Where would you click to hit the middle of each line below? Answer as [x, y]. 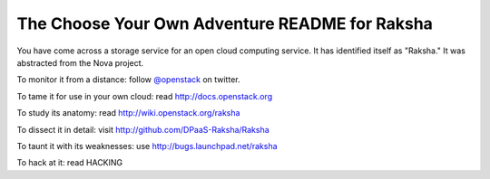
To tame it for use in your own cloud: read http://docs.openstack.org [144, 96]
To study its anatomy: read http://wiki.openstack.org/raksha [128, 113]
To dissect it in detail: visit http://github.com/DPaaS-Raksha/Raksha [143, 129]
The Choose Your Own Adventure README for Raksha [225, 24]
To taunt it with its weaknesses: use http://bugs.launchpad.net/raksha [147, 146]
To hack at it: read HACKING [70, 163]
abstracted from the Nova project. [80, 62]
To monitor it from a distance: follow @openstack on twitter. [128, 80]
